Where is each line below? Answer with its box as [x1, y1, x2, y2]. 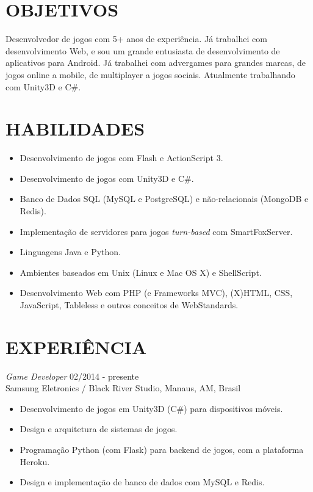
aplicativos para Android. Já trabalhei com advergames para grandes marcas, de [5, 56, 306, 69]
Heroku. [20, 455, 50, 468]
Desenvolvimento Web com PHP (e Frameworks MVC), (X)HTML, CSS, [20, 286, 293, 299]
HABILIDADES [5, 116, 145, 141]
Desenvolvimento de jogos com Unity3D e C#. [20, 172, 194, 184]
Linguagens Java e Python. [20, 245, 121, 258]
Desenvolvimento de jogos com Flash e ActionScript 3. [20, 151, 223, 164]
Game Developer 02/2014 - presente [5, 369, 139, 382]
